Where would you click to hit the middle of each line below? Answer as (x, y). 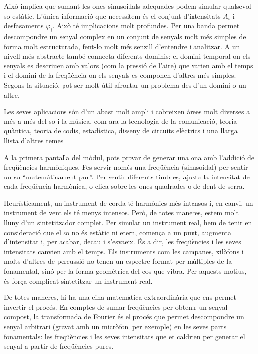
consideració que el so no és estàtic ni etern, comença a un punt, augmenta (118, 232)
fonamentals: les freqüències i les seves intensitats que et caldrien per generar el (125, 336)
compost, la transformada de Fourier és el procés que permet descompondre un (124, 317)
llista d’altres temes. (35, 140)
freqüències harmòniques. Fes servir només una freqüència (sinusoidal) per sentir (126, 167)
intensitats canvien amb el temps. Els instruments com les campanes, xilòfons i (124, 251)
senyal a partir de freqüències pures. (59, 346)
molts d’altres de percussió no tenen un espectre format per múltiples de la (118, 261)
